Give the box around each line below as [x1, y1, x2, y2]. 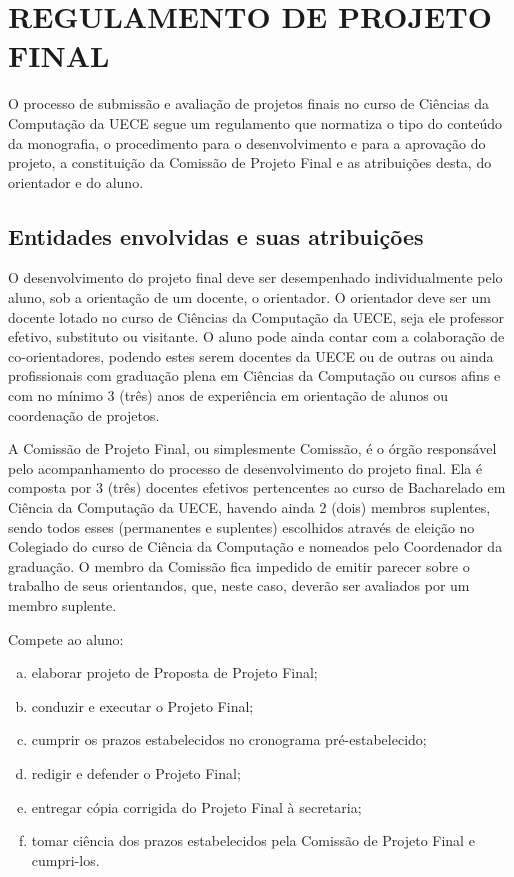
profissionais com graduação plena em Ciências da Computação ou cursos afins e [8, 365, 501, 386]
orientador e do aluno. [8, 171, 144, 192]
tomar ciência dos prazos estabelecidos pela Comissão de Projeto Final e [31, 830, 475, 851]
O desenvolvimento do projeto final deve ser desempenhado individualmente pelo [8, 267, 503, 288]
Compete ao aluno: [8, 628, 124, 649]
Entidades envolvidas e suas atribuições [8, 220, 424, 251]
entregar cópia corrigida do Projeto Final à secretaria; [31, 796, 362, 817]
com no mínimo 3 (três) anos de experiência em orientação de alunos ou [8, 385, 449, 406]
